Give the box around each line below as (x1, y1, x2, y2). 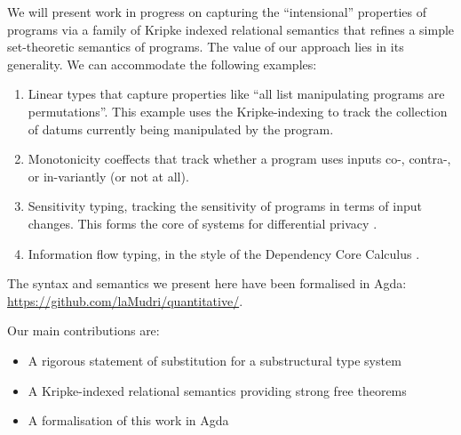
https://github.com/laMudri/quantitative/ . (7, 291, 243, 310)
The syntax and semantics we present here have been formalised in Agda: (7, 274, 407, 293)
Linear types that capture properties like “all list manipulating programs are (28, 85, 445, 103)
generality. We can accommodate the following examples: (7, 54, 317, 73)
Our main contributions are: (7, 321, 160, 340)
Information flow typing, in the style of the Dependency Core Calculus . (28, 244, 420, 262)
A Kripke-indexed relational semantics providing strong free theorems (28, 381, 407, 399)
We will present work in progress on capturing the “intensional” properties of (7, 3, 427, 20)
